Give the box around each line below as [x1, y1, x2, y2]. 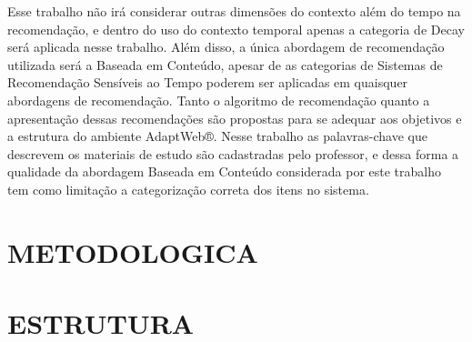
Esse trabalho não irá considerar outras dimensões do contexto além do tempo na [7, 2, 461, 20]
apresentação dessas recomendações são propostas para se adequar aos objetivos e [7, 108, 462, 127]
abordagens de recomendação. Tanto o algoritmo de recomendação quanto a [7, 90, 430, 109]
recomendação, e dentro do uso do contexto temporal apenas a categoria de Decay [7, 19, 465, 38]
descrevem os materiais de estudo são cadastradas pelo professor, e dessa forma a [7, 144, 459, 163]
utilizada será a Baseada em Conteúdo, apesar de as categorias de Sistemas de [7, 55, 443, 74]
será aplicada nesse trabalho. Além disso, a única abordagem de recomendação [7, 37, 445, 56]
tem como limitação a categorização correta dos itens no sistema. [7, 179, 369, 198]
